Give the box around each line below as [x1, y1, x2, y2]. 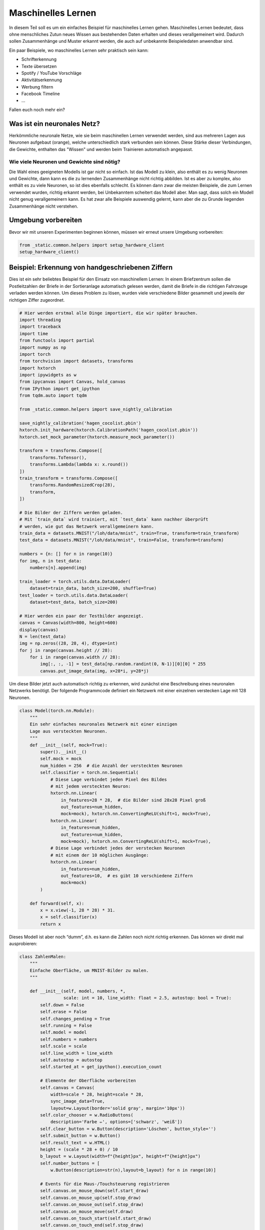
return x [40, 921, 61, 927]
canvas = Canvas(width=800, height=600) [19, 620, 118, 626]
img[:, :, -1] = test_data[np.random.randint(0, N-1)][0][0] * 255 [40, 661, 206, 667]
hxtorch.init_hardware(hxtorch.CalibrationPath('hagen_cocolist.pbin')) [19, 427, 198, 433]
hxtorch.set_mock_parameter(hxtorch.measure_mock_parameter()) [19, 434, 175, 440]
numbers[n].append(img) [29, 565, 87, 571]
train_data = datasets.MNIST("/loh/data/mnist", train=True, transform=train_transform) [19, 530, 240, 536]
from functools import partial [19, 338, 95, 343]
